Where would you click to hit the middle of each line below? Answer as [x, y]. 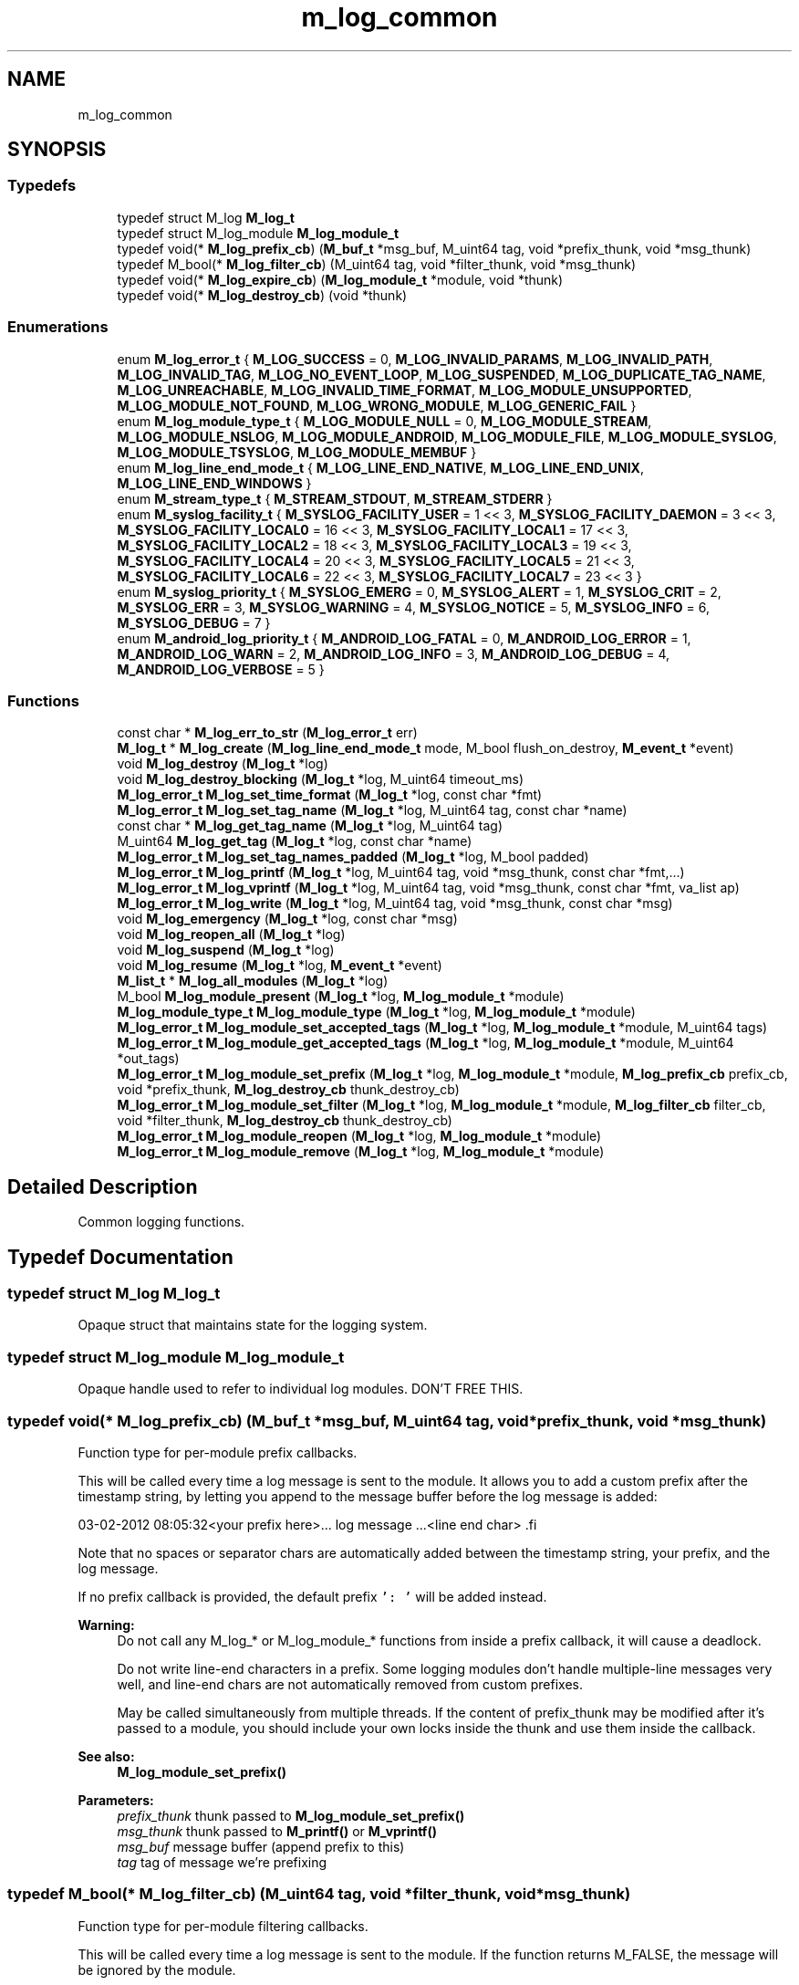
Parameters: [116, 1800]
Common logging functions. [161, 1222]
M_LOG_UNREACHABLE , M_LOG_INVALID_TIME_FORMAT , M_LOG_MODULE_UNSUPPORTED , [405, 390]
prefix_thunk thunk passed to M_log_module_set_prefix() [291, 1815]
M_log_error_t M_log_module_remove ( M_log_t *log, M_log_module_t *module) [361, 1152]
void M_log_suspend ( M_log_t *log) [226, 950]
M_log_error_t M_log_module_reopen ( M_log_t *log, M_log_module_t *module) [359, 1136]
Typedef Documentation [120, 1257]
